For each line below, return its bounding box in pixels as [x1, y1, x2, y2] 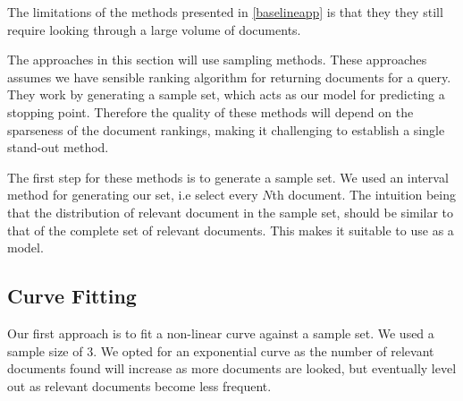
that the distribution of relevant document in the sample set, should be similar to [7, 202, 454, 221]
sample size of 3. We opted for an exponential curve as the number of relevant [7, 341, 434, 360]
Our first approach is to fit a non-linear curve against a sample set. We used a [7, 323, 434, 342]
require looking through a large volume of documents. [7, 20, 301, 38]
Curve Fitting [7, 282, 137, 310]
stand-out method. [7, 138, 109, 157]
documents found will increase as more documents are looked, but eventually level [7, 359, 457, 378]
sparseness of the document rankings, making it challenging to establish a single [7, 120, 445, 139]
